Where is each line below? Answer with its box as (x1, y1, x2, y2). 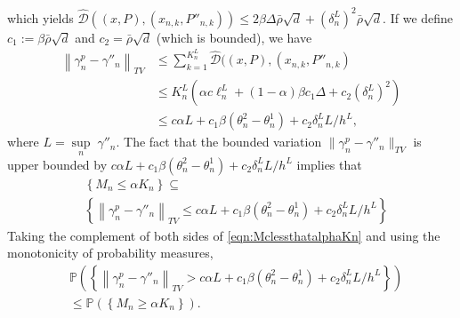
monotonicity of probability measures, (7, 243, 214, 262)
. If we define (383, 8, 454, 27)
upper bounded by (7, 155, 108, 173)
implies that (296, 155, 362, 173)
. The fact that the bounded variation (116, 132, 322, 151)
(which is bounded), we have (156, 28, 312, 46)
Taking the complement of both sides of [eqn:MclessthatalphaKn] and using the (7, 226, 440, 244)
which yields (7, 8, 74, 27)
